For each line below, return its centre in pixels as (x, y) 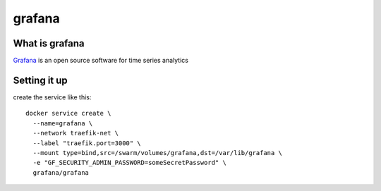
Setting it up (41, 80)
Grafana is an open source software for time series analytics (101, 61)
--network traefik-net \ (76, 133)
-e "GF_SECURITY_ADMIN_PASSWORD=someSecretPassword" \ (130, 163)
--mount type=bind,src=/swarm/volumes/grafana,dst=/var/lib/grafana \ (157, 153)
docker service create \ (68, 113)
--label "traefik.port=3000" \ (87, 143)
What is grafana (49, 43)
